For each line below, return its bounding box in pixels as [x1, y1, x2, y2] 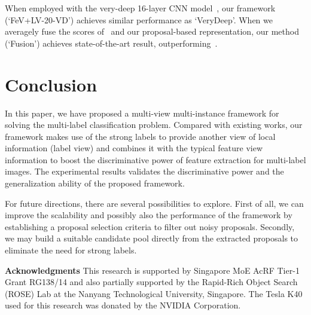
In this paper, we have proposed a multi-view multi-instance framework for [5, 106, 279, 119]
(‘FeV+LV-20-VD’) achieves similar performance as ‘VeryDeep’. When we [5, 13, 273, 26]
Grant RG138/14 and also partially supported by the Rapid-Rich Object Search [5, 276, 298, 288]
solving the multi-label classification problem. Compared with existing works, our [5, 118, 303, 131]
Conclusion [5, 72, 97, 96]
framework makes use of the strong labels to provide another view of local [5, 130, 276, 142]
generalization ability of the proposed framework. [5, 177, 185, 189]
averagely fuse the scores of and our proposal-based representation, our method [5, 25, 299, 38]
